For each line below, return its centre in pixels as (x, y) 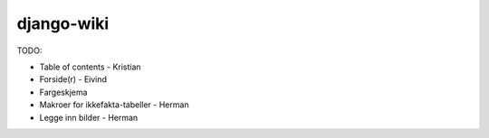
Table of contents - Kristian (90, 67)
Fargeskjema (63, 92)
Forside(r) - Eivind (73, 79)
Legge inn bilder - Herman (89, 117)
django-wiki (63, 23)
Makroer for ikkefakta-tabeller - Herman (114, 105)
